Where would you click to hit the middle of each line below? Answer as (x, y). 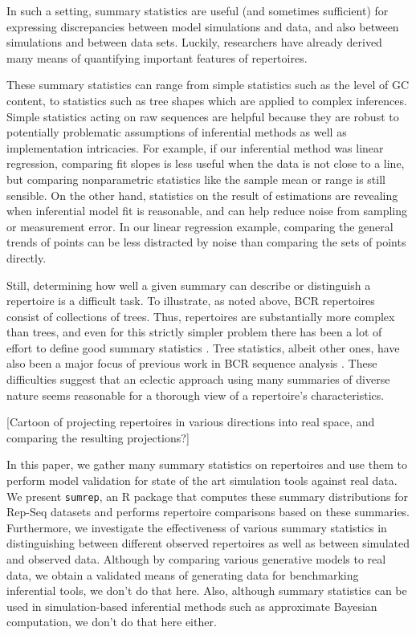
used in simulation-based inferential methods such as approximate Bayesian (192, 606)
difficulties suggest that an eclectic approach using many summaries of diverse (198, 379)
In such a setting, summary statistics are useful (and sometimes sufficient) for (198, 10)
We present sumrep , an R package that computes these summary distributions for (207, 496)
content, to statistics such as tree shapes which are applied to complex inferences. (207, 100)
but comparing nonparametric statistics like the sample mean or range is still (196, 179)
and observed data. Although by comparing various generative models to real (196, 559)
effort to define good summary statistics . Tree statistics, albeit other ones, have (203, 347)
